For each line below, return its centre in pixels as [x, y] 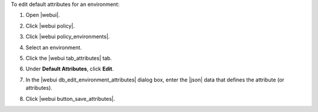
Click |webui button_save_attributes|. [70, 99]
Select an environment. [54, 47]
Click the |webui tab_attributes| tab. [69, 58]
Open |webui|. [43, 15]
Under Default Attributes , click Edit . [70, 69]
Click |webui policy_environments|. [68, 37]
